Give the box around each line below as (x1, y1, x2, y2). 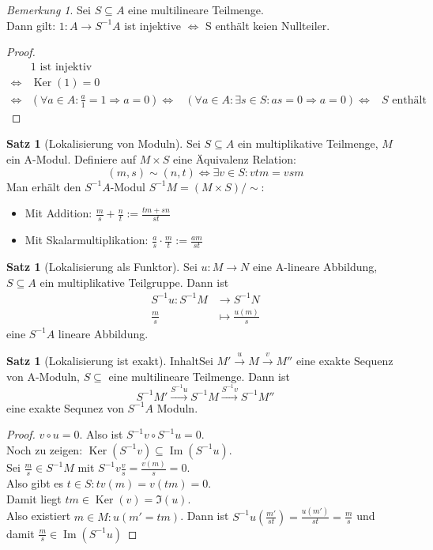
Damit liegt (6, 490, 62, 507)
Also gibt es (6, 475, 64, 492)
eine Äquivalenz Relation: (173, 151, 296, 168)
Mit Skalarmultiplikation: (24, 232, 149, 248)
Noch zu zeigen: (6, 441, 83, 458)
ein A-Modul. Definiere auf (6, 151, 136, 168)
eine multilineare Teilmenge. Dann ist (108, 367, 290, 384)
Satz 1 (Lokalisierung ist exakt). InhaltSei (6, 352, 213, 369)
